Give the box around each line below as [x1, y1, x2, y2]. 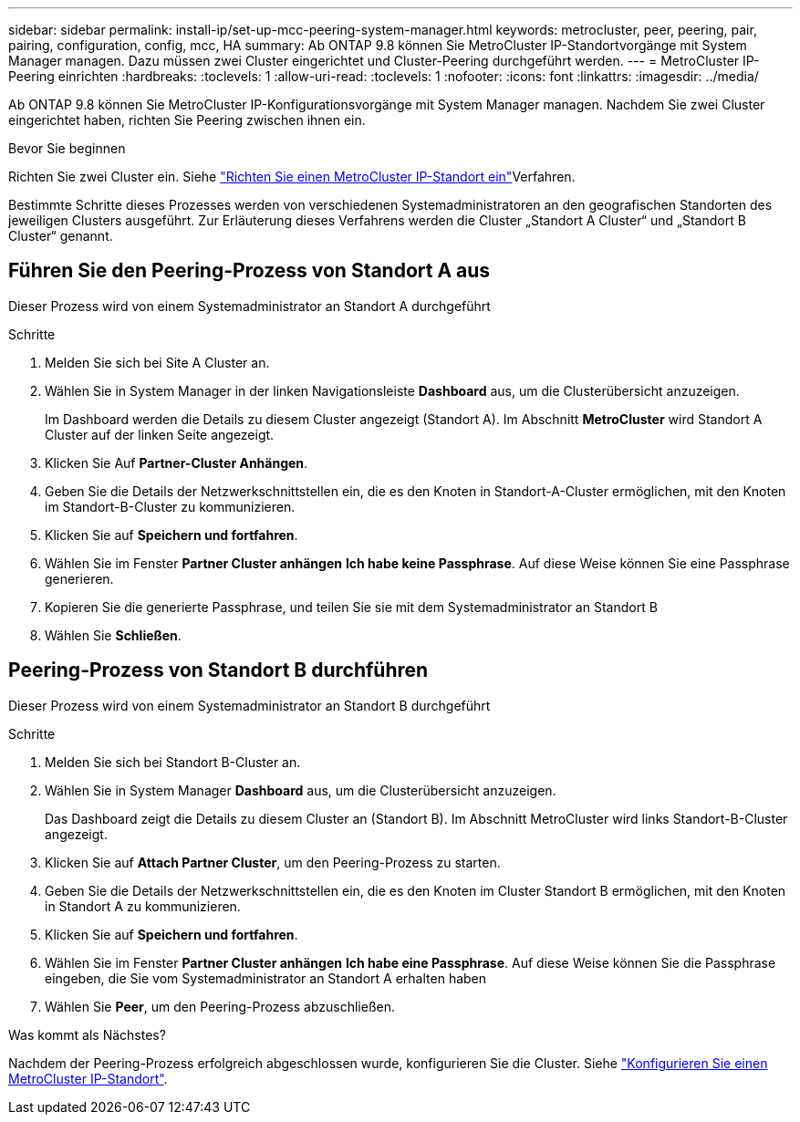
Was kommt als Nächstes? [8, 1026, 166, 1043]
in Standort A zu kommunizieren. [45, 898, 241, 914]
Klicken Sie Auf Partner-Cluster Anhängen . [45, 454, 308, 471]
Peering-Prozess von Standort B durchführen [8, 659, 429, 682]
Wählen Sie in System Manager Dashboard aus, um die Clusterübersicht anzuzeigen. [45, 782, 556, 798]
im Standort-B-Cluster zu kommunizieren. [45, 498, 296, 514]
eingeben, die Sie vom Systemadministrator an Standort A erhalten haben [45, 970, 487, 986]
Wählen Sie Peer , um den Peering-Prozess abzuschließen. [45, 998, 396, 1014]
